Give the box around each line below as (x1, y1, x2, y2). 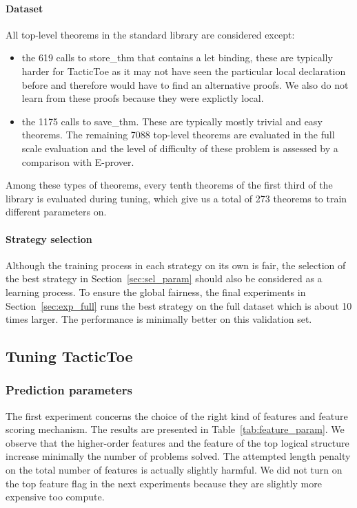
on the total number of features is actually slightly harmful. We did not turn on (6, 463, 343, 477)
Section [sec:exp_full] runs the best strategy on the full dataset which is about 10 (6, 298, 352, 313)
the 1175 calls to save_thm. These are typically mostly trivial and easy (21, 114, 323, 128)
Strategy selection (6, 231, 92, 246)
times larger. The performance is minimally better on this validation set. (6, 312, 312, 326)
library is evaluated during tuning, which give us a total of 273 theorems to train (6, 191, 347, 205)
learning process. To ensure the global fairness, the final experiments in (6, 284, 306, 299)
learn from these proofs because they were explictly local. (21, 91, 264, 105)
